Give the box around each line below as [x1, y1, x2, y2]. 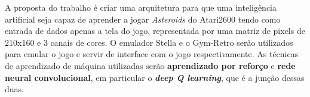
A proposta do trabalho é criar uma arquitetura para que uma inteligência [5, 1, 277, 13]
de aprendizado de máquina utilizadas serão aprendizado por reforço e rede [5, 59, 296, 71]
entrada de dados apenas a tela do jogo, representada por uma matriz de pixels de [5, 24, 305, 37]
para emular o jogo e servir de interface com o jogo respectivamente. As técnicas [5, 48, 299, 60]
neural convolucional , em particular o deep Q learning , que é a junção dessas [5, 71, 305, 83]
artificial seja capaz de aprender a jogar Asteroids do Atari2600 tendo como [5, 12, 281, 25]
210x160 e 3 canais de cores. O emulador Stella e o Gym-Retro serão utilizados [5, 36, 293, 48]
